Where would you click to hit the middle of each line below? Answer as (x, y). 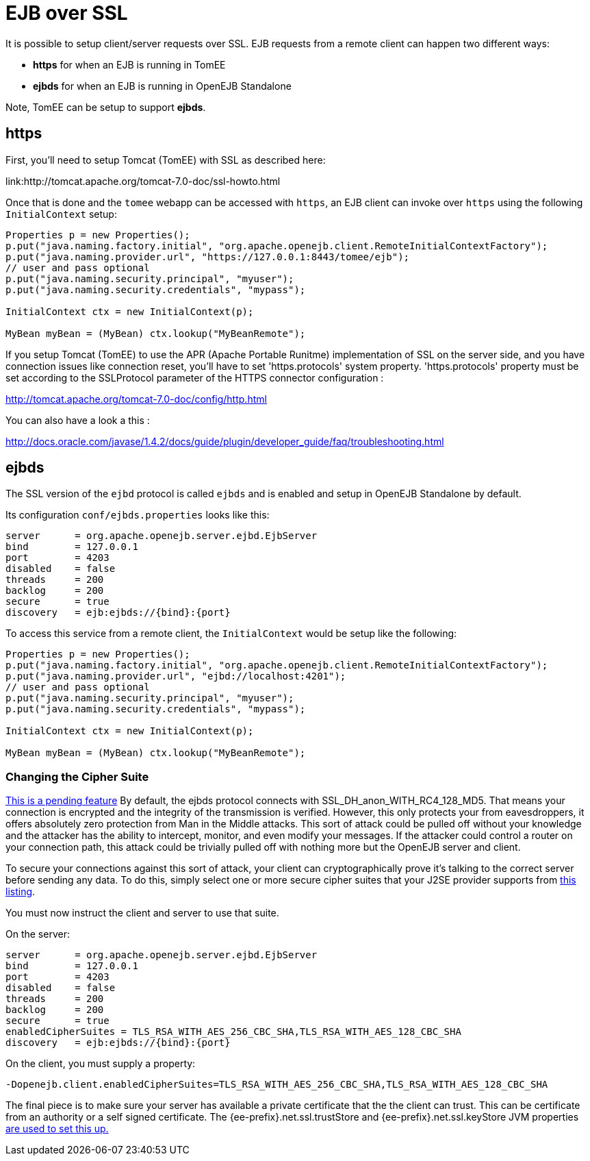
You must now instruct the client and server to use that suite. (142, 913)
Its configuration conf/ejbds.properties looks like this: (138, 515)
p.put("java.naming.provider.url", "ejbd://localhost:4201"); (176, 676)
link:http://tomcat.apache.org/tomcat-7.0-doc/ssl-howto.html (143, 181)
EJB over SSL (67, 13)
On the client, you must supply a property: (101, 1064)
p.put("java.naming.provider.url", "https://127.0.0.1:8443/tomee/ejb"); (208, 257)
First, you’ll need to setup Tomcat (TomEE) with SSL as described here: (166, 160)
